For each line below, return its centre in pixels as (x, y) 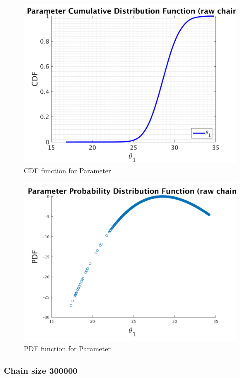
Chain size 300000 (41, 371)
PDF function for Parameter (67, 348)
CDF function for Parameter (67, 170)
